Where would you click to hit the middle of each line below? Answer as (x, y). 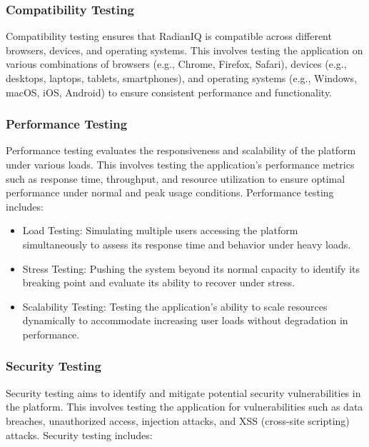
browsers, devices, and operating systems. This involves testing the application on (184, 50)
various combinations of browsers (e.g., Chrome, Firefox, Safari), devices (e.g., (176, 64)
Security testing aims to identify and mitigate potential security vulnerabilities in (183, 392)
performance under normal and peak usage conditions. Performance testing (170, 192)
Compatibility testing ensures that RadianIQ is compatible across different (169, 36)
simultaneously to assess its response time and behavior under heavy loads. (187, 244)
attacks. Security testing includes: (79, 435)
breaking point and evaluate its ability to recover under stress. (159, 282)
